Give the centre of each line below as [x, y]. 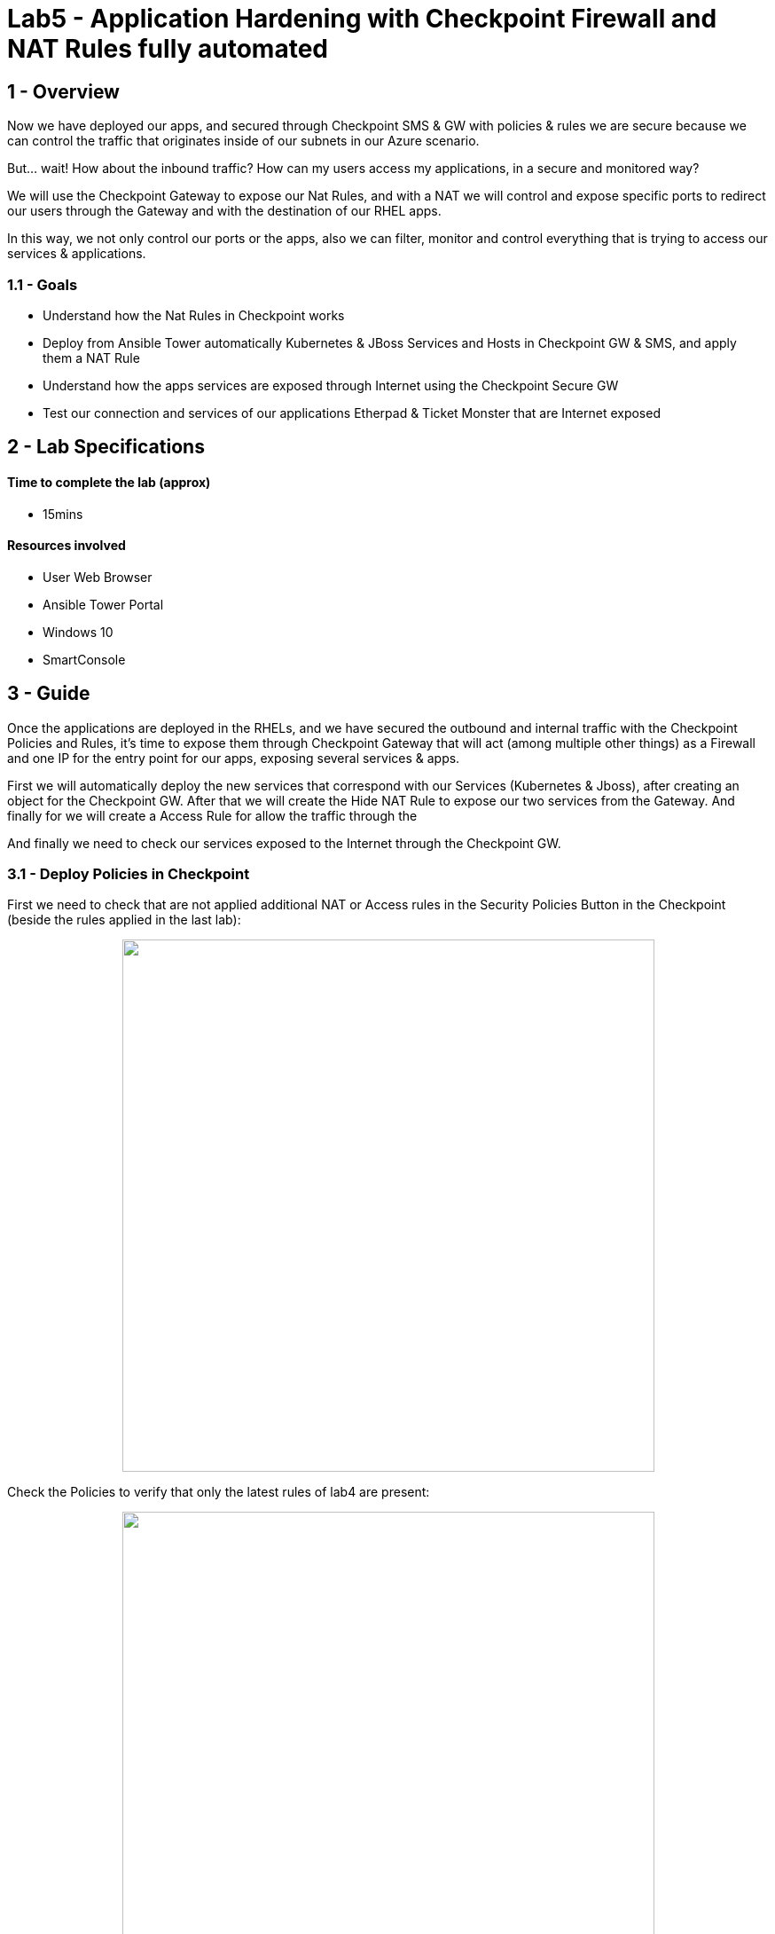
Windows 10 [78, 632]
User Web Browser [98, 577]
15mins [63, 514]
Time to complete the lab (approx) [109, 482]
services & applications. [77, 254]
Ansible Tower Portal [103, 604]
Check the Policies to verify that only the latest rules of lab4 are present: [219, 1492]
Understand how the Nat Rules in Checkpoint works [194, 315]
